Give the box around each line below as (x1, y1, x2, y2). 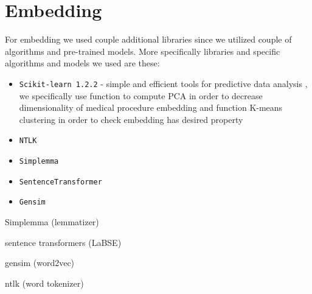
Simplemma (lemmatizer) (5, 215, 99, 228)
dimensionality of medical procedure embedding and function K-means (19, 101, 283, 114)
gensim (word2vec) (5, 256, 75, 269)
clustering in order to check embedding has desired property (19, 113, 243, 125)
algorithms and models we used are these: (5, 57, 160, 69)
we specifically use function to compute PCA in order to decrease (19, 89, 263, 102)
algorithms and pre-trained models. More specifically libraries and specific (5, 44, 280, 57)
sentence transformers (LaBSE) (5, 236, 122, 248)
